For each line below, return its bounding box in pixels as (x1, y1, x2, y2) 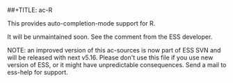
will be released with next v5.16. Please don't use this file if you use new (7, 53, 214, 62)
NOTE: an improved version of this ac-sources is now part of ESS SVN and (7, 46, 221, 54)
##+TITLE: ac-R (7, 6, 53, 14)
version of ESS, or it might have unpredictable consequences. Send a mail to (7, 61, 227, 68)
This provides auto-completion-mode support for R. (7, 19, 156, 27)
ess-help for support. (7, 68, 68, 76)
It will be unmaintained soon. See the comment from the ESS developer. (7, 33, 213, 41)
